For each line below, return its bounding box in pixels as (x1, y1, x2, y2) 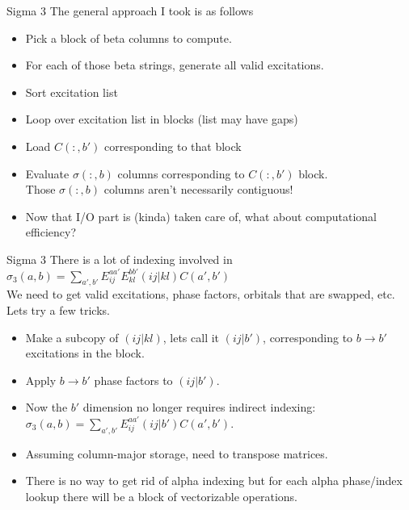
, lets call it (162, 328, 220, 345)
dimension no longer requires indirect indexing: (82, 399, 316, 416)
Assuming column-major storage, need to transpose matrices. (25, 445, 328, 462)
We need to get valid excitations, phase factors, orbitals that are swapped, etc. (6, 286, 395, 303)
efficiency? (25, 224, 76, 240)
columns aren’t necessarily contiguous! (103, 181, 293, 198)
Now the (25, 399, 68, 416)
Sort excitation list (25, 83, 118, 100)
